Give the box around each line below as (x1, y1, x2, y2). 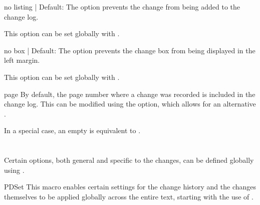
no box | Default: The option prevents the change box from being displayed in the (4, 45, 255, 55)
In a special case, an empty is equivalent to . (4, 125, 141, 136)
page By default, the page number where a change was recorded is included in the (4, 88, 255, 99)
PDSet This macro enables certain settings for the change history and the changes (4, 181, 256, 192)
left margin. (4, 55, 40, 65)
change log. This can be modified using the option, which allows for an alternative (4, 98, 256, 109)
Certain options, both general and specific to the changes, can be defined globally (4, 155, 254, 165)
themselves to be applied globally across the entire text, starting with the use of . (4, 191, 253, 201)
